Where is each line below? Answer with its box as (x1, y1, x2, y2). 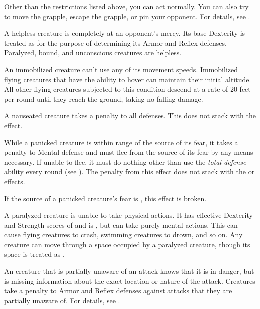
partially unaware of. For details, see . (4, 295, 120, 305)
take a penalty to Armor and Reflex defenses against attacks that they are (4, 285, 232, 296)
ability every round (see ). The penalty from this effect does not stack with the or (4, 166, 255, 177)
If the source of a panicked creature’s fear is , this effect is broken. (4, 193, 207, 203)
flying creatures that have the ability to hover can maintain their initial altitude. (4, 74, 251, 84)
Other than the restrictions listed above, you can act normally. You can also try (4, 1, 249, 11)
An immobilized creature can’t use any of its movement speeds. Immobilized (4, 64, 238, 74)
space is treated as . (4, 249, 65, 259)
